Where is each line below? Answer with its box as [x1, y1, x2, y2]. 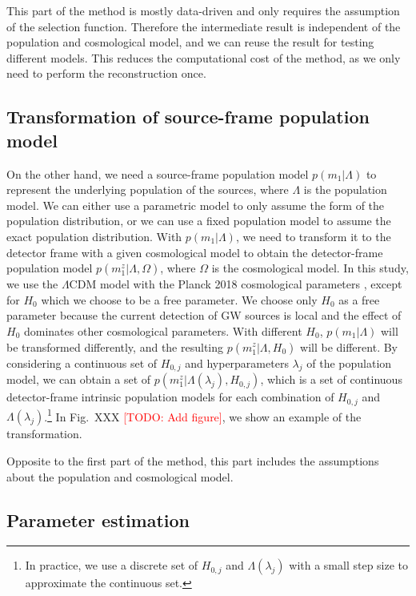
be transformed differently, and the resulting [6, 338, 224, 355]
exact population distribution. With [6, 228, 182, 244]
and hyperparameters [185, 354, 289, 371]
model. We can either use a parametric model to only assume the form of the [6, 196, 385, 213]
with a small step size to [289, 557, 409, 574]
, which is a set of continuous [260, 371, 402, 388]
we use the [6, 276, 58, 292]
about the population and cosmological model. [6, 468, 234, 485]
